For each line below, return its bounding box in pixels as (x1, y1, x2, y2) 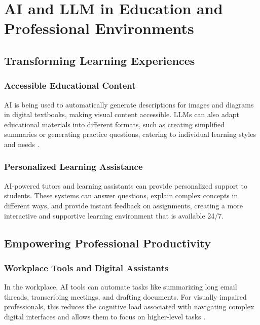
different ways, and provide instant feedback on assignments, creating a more (4, 200, 243, 210)
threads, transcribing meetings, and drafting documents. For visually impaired (4, 291, 247, 302)
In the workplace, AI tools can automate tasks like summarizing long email (4, 281, 237, 292)
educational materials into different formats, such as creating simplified (4, 119, 225, 129)
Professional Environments (4, 18, 194, 39)
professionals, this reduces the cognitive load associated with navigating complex (4, 301, 254, 312)
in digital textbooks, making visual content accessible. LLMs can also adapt (4, 109, 240, 120)
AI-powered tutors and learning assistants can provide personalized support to (4, 180, 247, 191)
